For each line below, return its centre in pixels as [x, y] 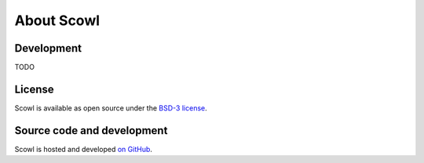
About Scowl [57, 20]
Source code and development [91, 130]
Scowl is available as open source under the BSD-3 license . [111, 108]
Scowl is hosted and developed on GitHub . [84, 149]
